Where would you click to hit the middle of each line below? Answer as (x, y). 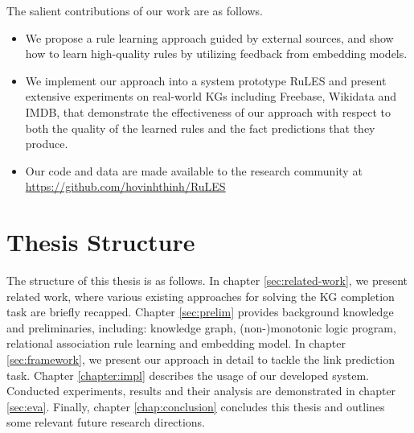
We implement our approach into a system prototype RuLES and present (206, 80)
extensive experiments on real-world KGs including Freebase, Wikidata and (211, 96)
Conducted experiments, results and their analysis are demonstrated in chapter (201, 391)
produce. (47, 144)
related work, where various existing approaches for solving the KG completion (201, 296)
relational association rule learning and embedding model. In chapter (176, 343)
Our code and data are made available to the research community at (194, 170)
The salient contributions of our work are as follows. (135, 10)
